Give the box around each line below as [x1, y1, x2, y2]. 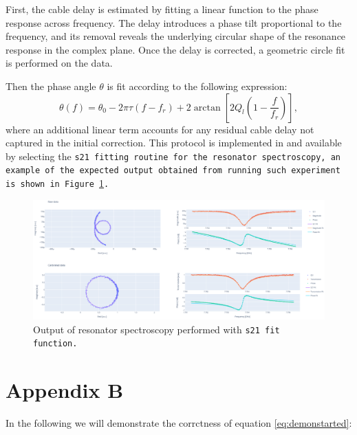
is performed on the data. [6, 56, 113, 70]
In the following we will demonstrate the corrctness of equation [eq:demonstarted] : [6, 416, 352, 430]
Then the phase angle [6, 78, 96, 93]
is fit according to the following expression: [107, 78, 288, 93]
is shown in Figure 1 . [6, 176, 109, 190]
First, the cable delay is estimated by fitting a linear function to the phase [6, 2, 318, 16]
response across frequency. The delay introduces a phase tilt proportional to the [6, 15, 342, 30]
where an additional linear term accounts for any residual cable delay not [6, 122, 314, 136]
